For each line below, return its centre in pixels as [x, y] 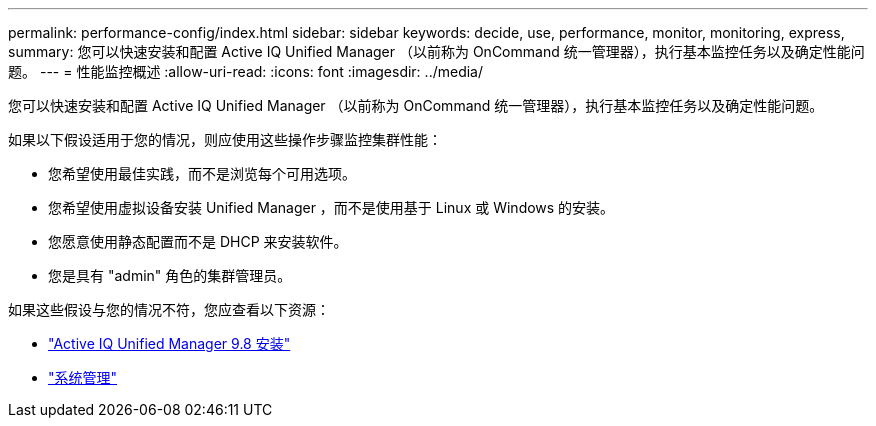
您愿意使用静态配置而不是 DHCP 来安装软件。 [198, 241]
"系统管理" [83, 377]
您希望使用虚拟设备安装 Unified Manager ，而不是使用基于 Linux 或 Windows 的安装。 [331, 207]
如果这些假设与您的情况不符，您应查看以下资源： [169, 309]
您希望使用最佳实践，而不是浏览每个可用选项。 [202, 173]
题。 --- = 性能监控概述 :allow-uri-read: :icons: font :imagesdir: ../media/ [246, 71]
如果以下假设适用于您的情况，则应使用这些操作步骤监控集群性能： [225, 139]
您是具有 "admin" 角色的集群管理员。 [170, 275]
